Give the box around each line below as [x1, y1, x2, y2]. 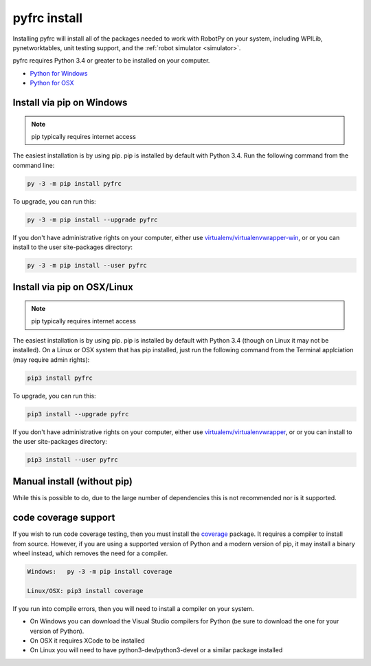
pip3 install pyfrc [27, 374, 93, 382]
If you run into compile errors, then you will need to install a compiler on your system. [12, 604, 254, 612]
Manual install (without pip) [12, 475, 133, 488]
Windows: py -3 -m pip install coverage [27, 568, 172, 576]
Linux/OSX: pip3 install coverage [27, 587, 144, 594]
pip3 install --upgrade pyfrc [27, 410, 129, 418]
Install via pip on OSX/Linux [12, 281, 133, 293]
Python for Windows [30, 69, 88, 77]
